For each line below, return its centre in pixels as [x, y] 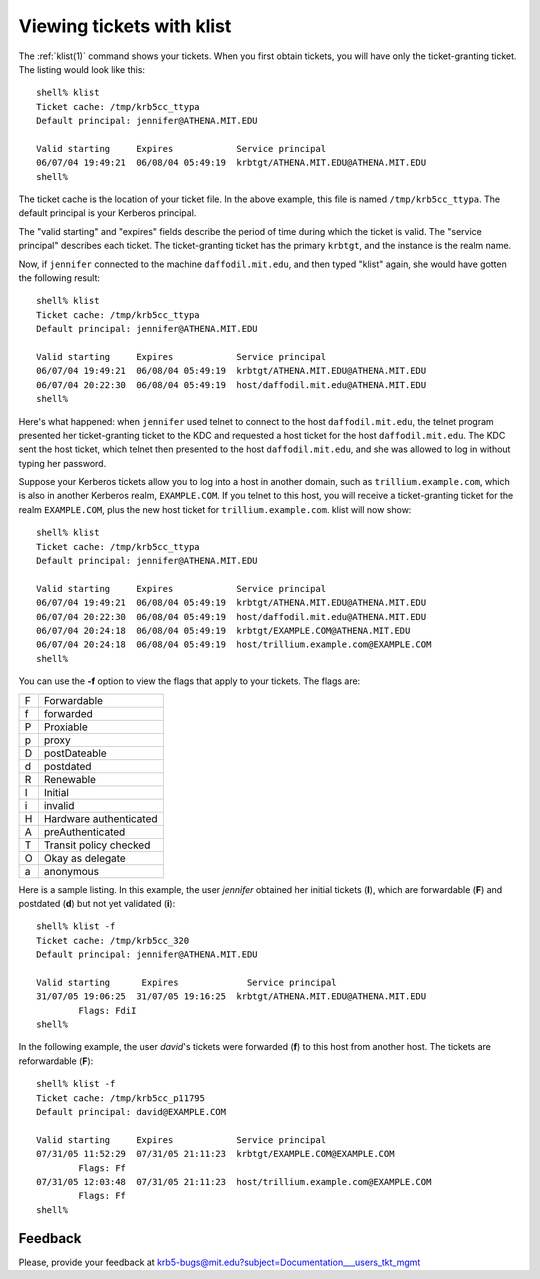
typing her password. [62, 463]
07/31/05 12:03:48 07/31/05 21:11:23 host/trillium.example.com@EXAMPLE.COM [234, 1181]
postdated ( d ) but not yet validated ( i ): [97, 903]
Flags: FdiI [107, 1010]
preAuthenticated [84, 832]
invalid [59, 805]
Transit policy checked [97, 845]
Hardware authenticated [101, 818]
